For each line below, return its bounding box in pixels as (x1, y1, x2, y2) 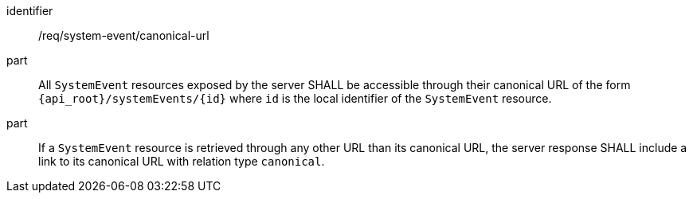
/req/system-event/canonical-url (38, 29, 209, 42)
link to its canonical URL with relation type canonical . (38, 154, 325, 168)
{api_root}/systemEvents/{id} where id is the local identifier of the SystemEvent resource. (38, 92, 552, 105)
